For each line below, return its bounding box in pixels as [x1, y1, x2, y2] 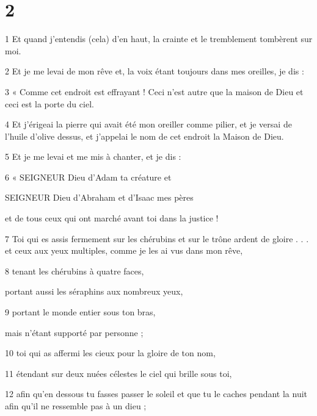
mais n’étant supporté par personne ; [5, 326, 144, 339]
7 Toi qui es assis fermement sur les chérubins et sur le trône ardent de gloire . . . [5, 232, 309, 245]
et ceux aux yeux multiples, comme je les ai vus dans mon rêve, [5, 244, 243, 257]
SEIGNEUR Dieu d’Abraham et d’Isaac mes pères [5, 191, 194, 204]
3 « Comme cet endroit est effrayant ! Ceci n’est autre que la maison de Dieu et [5, 85, 304, 98]
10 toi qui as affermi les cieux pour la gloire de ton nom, [5, 346, 216, 359]
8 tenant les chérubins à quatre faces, [5, 264, 144, 277]
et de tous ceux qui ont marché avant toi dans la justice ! [5, 212, 219, 224]
